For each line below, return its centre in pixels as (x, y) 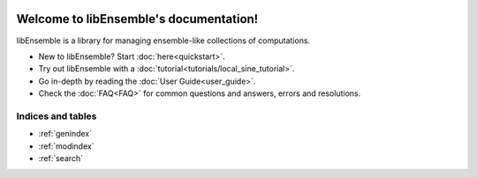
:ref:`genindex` (65, 134)
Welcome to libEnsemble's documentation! (137, 19)
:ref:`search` (61, 158)
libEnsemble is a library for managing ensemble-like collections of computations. (163, 41)
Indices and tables (57, 116)
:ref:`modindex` (66, 146)
